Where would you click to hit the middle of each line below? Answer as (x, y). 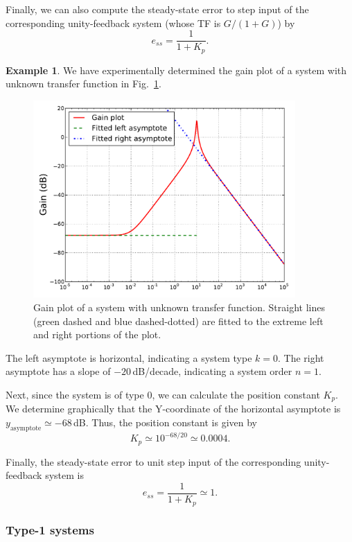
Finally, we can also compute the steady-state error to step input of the (157, 9)
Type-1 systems (50, 530)
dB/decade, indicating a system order (212, 371)
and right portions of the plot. (97, 334)
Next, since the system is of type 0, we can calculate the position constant (163, 394)
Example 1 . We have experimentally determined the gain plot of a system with (176, 70)
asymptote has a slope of (58, 371)
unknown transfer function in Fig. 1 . (83, 84)
